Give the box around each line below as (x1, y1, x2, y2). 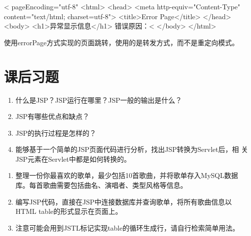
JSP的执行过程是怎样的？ (15, 127, 97, 138)
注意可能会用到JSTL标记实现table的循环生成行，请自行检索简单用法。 (15, 222, 239, 233)
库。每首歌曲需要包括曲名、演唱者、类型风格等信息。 (15, 180, 187, 190)
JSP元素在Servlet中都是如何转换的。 (15, 153, 131, 164)
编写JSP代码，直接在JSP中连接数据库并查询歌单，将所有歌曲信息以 (15, 196, 232, 206)
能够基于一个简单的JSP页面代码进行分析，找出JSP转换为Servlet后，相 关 (15, 144, 248, 154)
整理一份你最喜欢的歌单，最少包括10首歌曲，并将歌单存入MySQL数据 (15, 170, 238, 180)
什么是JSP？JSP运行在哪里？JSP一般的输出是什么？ (15, 94, 182, 105)
